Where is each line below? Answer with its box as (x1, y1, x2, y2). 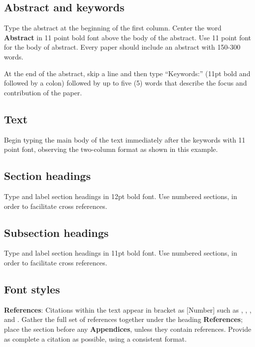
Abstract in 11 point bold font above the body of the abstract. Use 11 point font (4, 32, 252, 42)
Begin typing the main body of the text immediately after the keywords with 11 (4, 134, 246, 145)
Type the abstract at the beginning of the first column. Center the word (4, 23, 222, 33)
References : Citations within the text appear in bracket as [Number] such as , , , (4, 304, 252, 315)
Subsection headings (4, 225, 109, 240)
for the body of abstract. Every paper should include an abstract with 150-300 (4, 42, 241, 52)
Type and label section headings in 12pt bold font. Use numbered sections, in (4, 191, 237, 201)
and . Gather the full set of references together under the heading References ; (4, 314, 243, 324)
